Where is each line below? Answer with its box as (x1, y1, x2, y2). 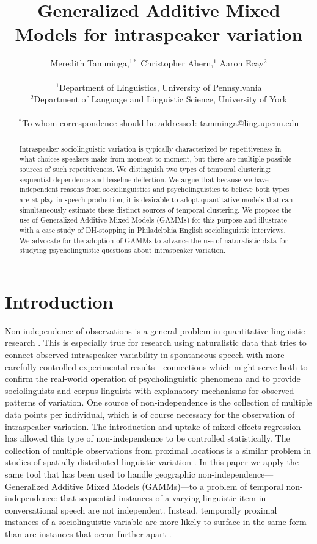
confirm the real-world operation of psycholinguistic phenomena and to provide (5, 372, 301, 385)
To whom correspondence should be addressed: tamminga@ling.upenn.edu (22, 116, 299, 129)
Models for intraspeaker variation (15, 21, 303, 46)
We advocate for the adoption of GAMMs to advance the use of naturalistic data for (19, 235, 288, 245)
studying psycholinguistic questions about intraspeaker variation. (19, 245, 226, 256)
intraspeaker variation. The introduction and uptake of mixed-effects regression (5, 420, 301, 432)
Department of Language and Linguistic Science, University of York (34, 93, 288, 106)
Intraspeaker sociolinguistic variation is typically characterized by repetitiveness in (19, 143, 282, 154)
